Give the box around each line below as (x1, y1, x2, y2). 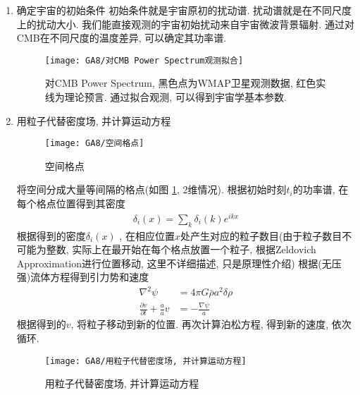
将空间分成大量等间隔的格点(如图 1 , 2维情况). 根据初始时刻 (16, 182, 287, 197)
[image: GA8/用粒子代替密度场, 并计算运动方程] (44, 355, 247, 366)
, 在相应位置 (119, 228, 175, 243)
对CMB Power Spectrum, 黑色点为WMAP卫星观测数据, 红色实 (44, 75, 326, 90)
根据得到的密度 (16, 228, 86, 243)
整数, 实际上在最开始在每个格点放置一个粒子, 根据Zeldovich (46, 242, 316, 257)
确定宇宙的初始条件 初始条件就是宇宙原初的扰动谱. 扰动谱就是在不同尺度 (16, 3, 352, 17)
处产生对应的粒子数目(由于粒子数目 (180, 228, 342, 243)
